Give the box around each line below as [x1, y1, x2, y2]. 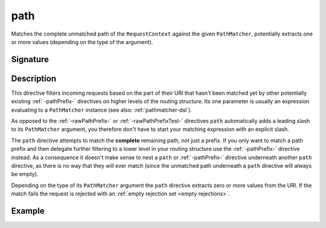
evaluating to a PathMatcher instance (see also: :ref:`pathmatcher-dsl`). [11, 106, 193, 113]
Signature [11, 54, 50, 65]
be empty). [11, 171, 39, 178]
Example [11, 206, 45, 216]
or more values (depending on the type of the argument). [11, 38, 153, 45]
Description [11, 73, 57, 84]
